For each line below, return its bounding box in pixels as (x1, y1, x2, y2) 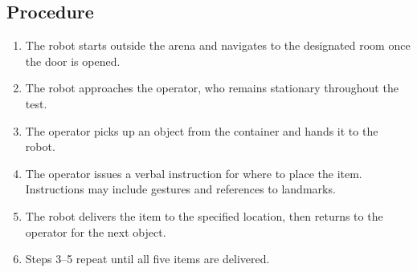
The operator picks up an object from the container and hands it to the (25, 122, 378, 139)
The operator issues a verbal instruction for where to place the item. (25, 164, 362, 181)
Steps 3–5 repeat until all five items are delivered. (25, 250, 270, 267)
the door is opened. (25, 52, 121, 69)
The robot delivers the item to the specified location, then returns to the (25, 207, 383, 224)
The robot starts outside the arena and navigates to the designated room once (25, 37, 411, 54)
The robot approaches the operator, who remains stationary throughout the (25, 79, 399, 96)
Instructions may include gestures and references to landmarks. (25, 181, 336, 197)
